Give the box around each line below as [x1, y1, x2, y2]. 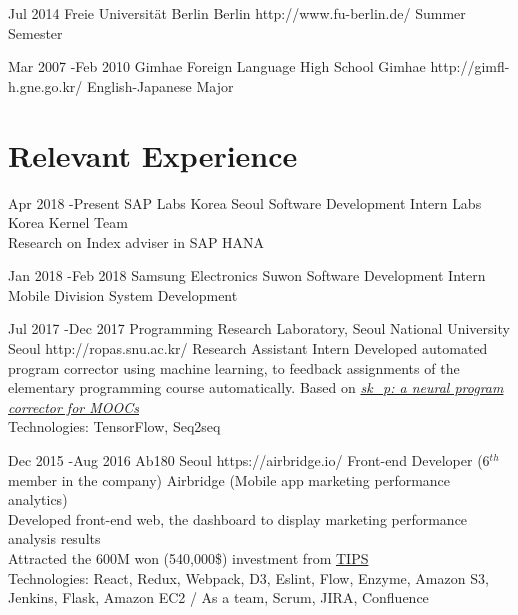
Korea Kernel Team [8, 212, 128, 233]
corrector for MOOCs [8, 396, 140, 417]
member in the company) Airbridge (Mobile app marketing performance [8, 469, 451, 490]
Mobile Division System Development [8, 284, 238, 305]
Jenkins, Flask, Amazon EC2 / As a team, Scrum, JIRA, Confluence [8, 587, 429, 608]
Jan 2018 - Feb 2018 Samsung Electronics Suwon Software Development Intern [8, 265, 486, 286]
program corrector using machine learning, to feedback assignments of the [8, 357, 460, 378]
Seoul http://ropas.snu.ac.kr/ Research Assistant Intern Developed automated [8, 338, 488, 359]
